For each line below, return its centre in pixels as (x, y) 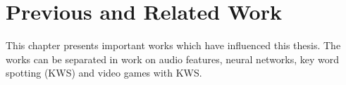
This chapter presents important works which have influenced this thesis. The (173, 45)
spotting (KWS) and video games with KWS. (104, 73)
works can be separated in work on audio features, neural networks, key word (173, 59)
